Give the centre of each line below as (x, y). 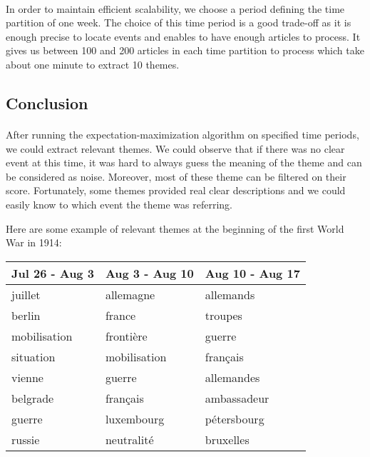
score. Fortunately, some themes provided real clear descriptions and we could (176, 190)
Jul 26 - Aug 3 (53, 273)
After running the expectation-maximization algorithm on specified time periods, (183, 134)
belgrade (33, 398)
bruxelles (227, 439)
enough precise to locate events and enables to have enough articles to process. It (183, 36)
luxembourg (135, 418)
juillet (26, 294)
